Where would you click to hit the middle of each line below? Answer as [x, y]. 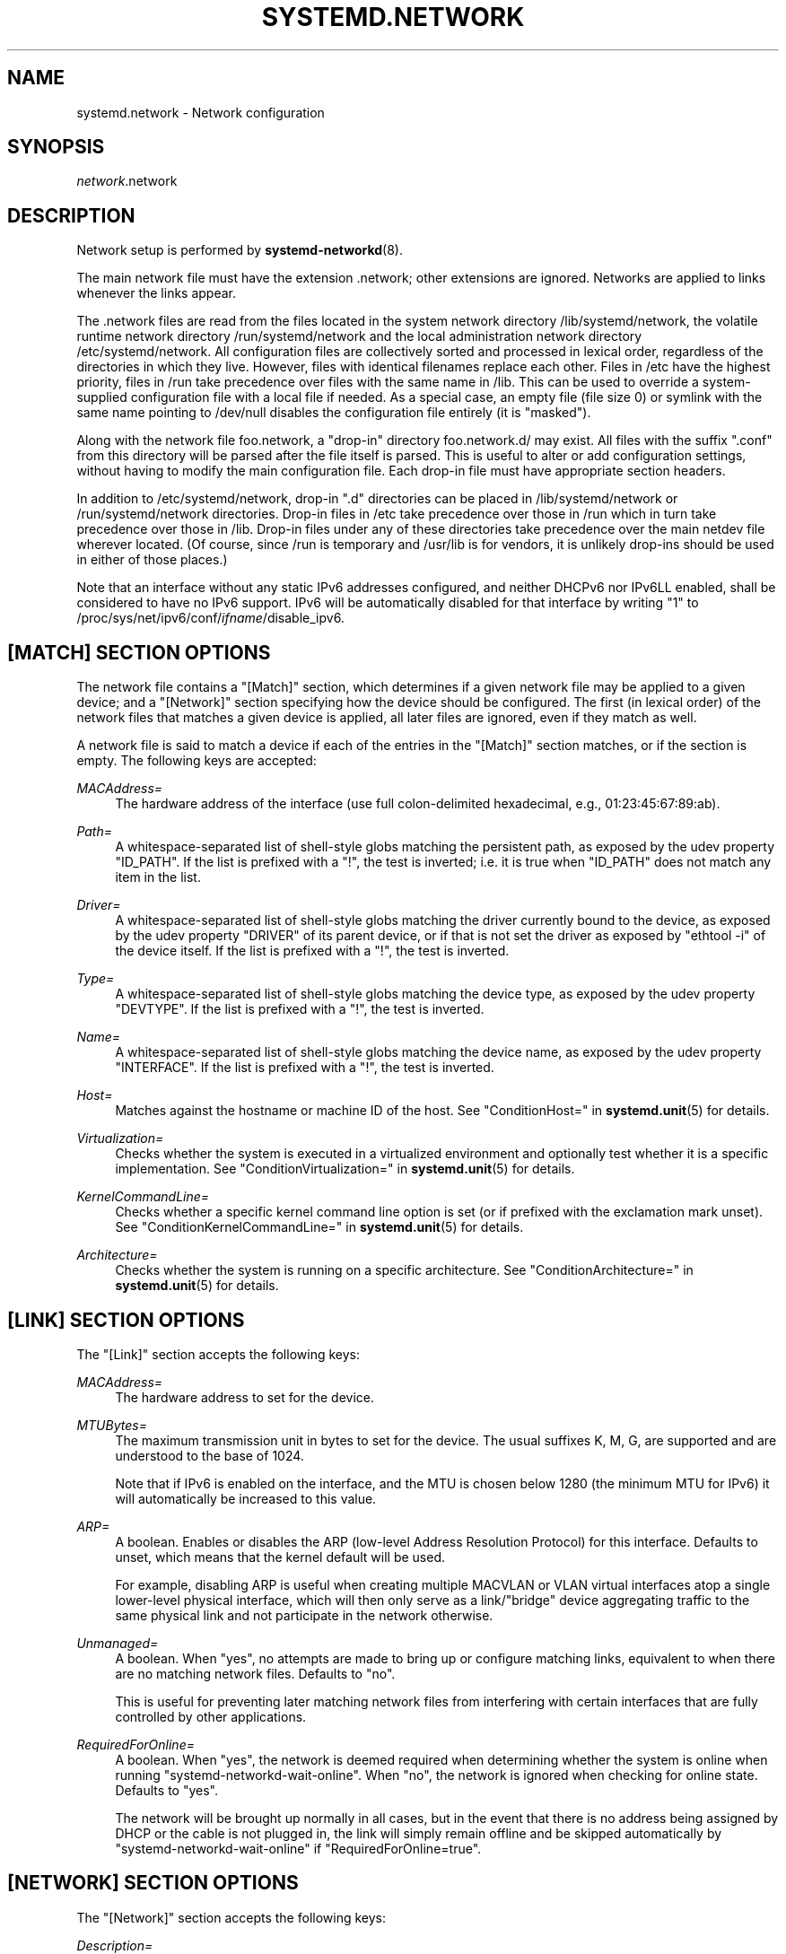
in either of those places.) [152, 560]
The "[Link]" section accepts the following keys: [218, 1354]
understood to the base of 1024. [210, 1455]
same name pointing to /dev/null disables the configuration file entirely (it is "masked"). [334, 413]
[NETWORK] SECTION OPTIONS [153, 1883]
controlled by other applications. [211, 1716]
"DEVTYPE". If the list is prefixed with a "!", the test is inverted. [300, 1009]
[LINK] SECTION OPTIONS [126, 1320]
